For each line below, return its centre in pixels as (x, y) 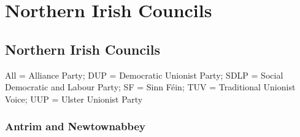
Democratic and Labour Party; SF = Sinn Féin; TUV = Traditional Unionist (150, 87)
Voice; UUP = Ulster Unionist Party (74, 99)
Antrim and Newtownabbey (75, 126)
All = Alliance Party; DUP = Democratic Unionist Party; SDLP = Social (144, 75)
